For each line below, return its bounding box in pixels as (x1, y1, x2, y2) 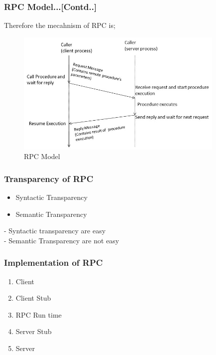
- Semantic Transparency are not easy (4, 235, 119, 245)
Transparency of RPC (4, 172, 94, 184)
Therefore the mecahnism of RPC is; (4, 20, 115, 30)
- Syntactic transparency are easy (4, 225, 106, 236)
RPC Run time (15, 309, 62, 320)
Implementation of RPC (4, 256, 103, 269)
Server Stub (15, 326, 52, 337)
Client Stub (15, 293, 51, 303)
